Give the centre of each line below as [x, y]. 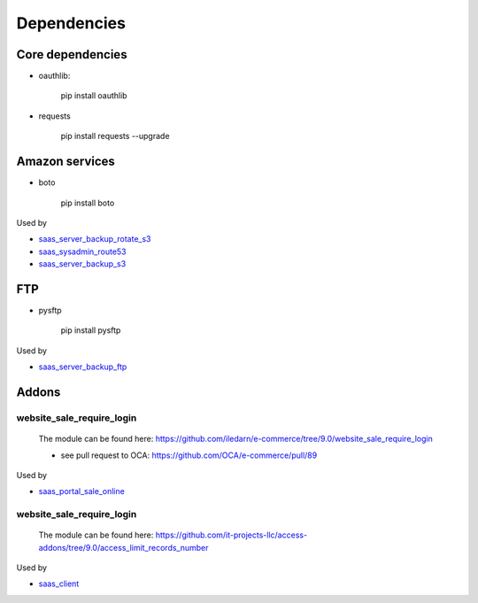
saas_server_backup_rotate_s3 [95, 239]
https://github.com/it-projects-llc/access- [231, 535]
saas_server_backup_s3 [82, 264]
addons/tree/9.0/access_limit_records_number [123, 547]
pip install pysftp [91, 330]
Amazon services [66, 162]
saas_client [59, 584]
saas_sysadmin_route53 [83, 251]
